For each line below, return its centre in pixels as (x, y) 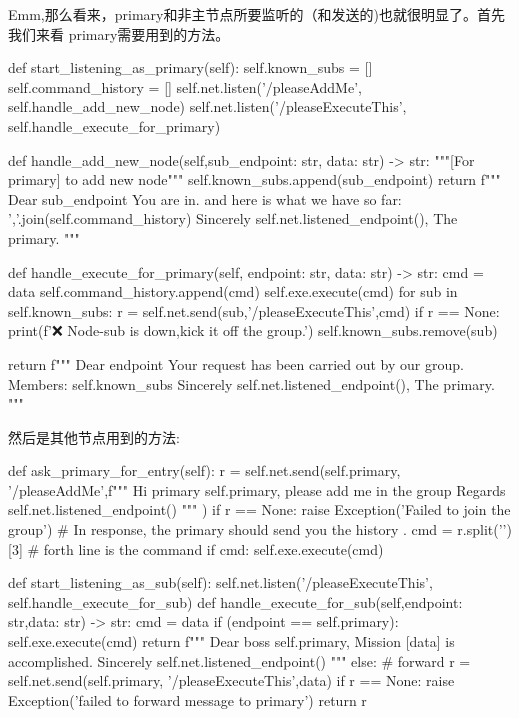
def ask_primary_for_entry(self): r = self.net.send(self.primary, (204, 470)
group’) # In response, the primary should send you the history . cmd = (230, 529)
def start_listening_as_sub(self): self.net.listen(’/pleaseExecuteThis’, (220, 582)
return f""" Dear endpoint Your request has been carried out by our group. (236, 363)
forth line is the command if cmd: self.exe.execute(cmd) (213, 548)
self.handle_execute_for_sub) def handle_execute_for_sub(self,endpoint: (235, 601)
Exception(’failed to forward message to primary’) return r (187, 699)
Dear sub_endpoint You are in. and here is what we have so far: (205, 198)
